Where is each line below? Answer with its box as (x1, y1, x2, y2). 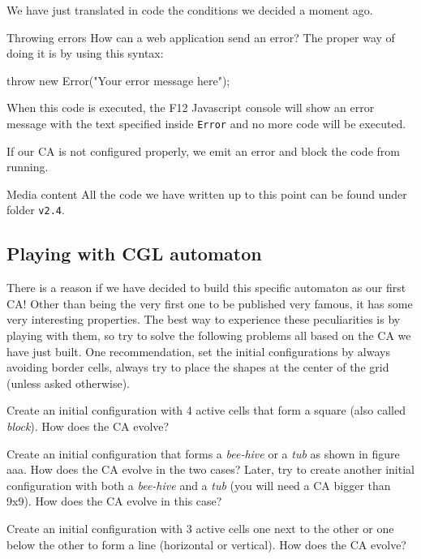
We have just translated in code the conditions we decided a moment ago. (6, 2, 373, 18)
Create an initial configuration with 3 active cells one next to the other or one (6, 519, 394, 536)
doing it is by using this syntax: (6, 45, 164, 62)
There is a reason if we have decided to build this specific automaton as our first (6, 279, 406, 296)
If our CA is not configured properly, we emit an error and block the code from (6, 142, 400, 159)
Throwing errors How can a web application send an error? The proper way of (6, 28, 395, 45)
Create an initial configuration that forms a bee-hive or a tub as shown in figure (6, 445, 400, 462)
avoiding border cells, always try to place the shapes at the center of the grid (6, 359, 389, 376)
